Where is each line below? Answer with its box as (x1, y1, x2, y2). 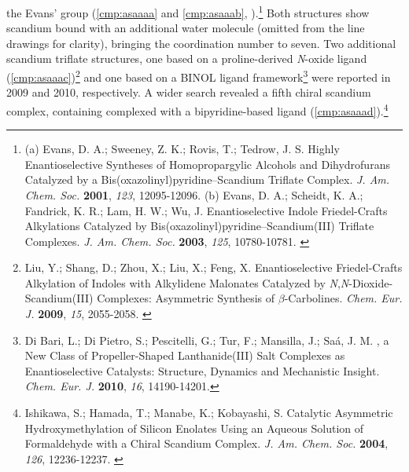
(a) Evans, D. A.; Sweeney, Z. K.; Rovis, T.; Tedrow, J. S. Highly (24, 141, 340, 157)
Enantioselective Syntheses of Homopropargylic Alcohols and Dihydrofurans (24, 156, 390, 172)
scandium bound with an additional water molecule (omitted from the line (6, 20, 365, 36)
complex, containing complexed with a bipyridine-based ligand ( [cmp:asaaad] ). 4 (6, 100, 389, 119)
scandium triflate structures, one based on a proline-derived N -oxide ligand (6, 50, 367, 67)
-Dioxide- (348, 274, 393, 291)
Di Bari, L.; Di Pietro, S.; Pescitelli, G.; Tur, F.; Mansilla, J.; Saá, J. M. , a (24, 331, 389, 348)
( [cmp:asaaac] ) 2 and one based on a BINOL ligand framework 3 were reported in (6, 67, 391, 85)
